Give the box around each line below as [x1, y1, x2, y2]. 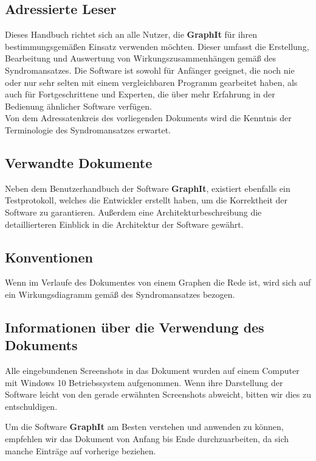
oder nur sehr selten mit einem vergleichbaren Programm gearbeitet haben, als [5, 76, 298, 88]
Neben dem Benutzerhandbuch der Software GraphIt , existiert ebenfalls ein [5, 181, 290, 194]
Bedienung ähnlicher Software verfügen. [5, 99, 152, 112]
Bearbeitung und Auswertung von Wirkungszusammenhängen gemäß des [5, 52, 276, 65]
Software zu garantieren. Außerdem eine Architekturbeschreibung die [5, 205, 262, 218]
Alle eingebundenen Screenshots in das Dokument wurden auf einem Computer [5, 364, 300, 377]
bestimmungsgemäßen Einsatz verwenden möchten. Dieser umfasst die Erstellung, [5, 40, 309, 52]
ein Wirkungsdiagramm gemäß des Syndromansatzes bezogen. [5, 287, 235, 300]
